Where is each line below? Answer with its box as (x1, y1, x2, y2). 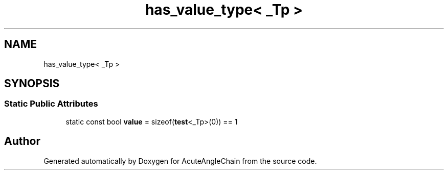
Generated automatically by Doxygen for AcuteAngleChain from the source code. (43, 156, 317, 165)
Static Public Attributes (4, 98, 98, 109)
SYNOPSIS (4, 77, 60, 90)
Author (4, 135, 40, 148)
